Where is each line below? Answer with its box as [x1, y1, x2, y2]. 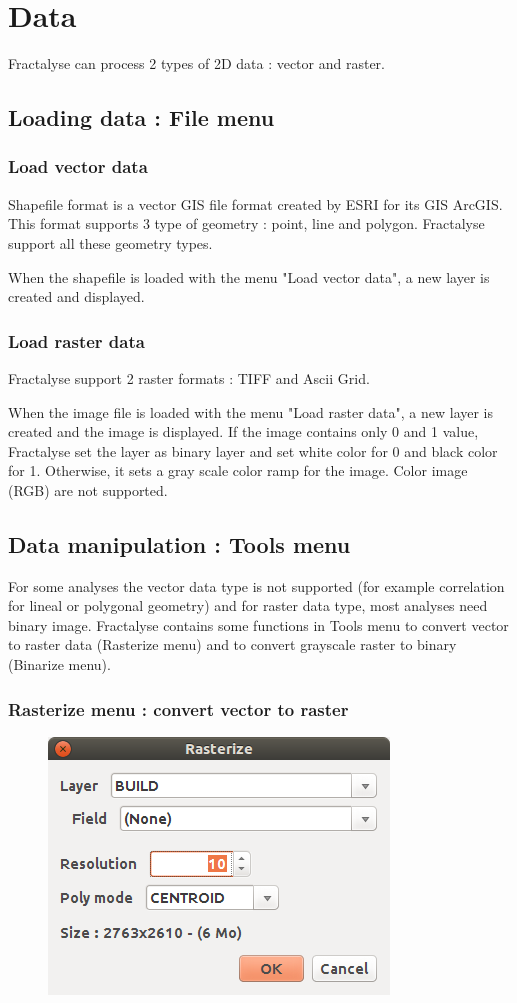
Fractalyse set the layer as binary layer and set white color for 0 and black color [8, 440, 498, 461]
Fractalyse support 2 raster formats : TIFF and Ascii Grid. [8, 367, 370, 388]
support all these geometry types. [8, 232, 213, 253]
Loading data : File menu [8, 102, 275, 133]
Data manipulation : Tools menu [8, 528, 351, 559]
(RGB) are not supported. [8, 479, 168, 500]
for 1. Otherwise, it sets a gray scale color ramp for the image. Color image [8, 460, 468, 481]
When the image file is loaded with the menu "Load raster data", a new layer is [8, 401, 494, 422]
